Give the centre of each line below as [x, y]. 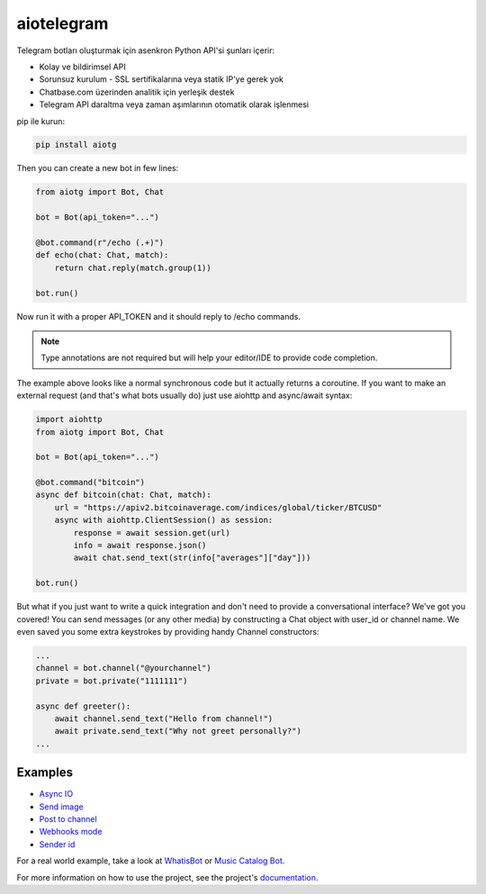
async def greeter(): [83, 706]
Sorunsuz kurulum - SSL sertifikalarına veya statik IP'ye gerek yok [161, 79]
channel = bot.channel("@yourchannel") [123, 668]
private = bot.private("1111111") [112, 681]
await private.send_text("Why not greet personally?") [178, 731]
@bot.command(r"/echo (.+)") [100, 243]
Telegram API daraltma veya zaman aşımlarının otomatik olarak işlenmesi [174, 104]
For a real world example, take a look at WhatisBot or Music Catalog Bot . [151, 861]
